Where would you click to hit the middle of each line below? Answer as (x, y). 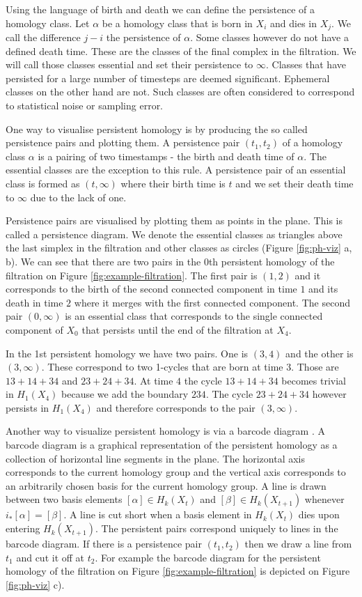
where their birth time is (173, 183)
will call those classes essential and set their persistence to (129, 64)
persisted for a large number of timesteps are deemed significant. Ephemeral (168, 78)
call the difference (43, 37)
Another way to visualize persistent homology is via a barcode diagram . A (165, 431)
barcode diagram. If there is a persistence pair (104, 544)
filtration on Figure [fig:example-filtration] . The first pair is (132, 275)
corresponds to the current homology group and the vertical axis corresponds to (176, 472)
